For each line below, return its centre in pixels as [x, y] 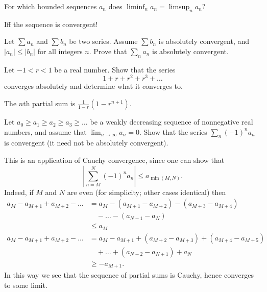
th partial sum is [49, 103]
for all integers [60, 51]
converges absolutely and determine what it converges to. [93, 86]
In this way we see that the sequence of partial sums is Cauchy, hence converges [129, 275]
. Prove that [108, 51]
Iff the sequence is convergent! [51, 24]
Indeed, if [19, 192]
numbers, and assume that [45, 131]
